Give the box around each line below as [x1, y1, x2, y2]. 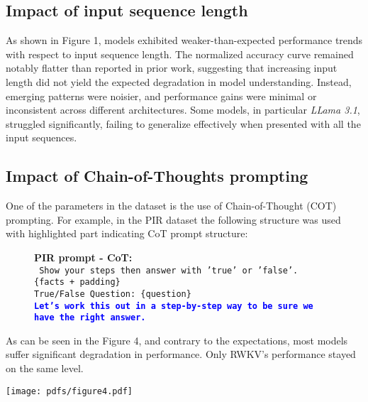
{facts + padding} [34, 277, 121, 288]
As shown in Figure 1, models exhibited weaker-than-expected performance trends [6, 33, 363, 48]
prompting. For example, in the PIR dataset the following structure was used [6, 212, 341, 227]
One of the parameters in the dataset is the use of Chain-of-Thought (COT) [6, 198, 337, 213]
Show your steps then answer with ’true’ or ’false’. [39, 265, 299, 276]
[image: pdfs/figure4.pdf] [6, 386, 133, 396]
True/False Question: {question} [34, 288, 191, 299]
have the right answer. [34, 313, 146, 323]
